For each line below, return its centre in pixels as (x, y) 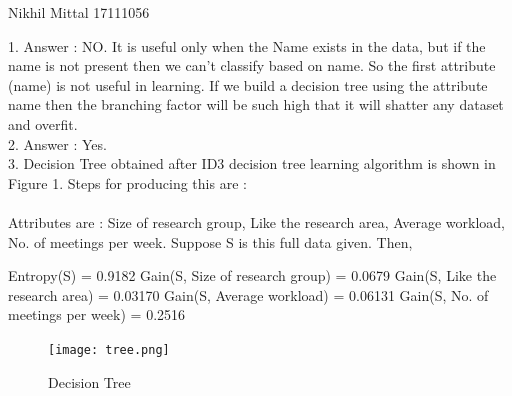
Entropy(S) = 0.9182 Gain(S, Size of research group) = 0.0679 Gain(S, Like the (252, 275)
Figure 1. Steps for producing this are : (127, 182)
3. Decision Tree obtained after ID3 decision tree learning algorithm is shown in (252, 163)
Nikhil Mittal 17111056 (79, 12)
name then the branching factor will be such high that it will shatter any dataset (256, 104)
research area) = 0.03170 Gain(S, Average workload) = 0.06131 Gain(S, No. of (248, 294)
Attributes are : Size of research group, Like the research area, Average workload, (256, 221)
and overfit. (43, 123)
